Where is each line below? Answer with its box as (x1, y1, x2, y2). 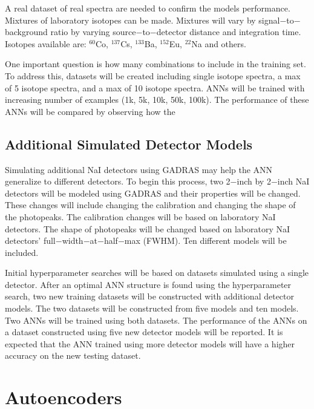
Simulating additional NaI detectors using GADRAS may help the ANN (5, 163, 273, 175)
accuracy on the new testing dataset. (5, 349, 141, 362)
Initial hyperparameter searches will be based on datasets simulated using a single (5, 266, 309, 279)
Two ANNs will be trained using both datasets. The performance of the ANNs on (5, 313, 307, 326)
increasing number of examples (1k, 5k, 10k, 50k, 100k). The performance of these (5, 93, 309, 106)
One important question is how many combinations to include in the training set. (5, 57, 306, 70)
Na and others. (191, 37, 246, 50)
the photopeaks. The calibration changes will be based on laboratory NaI (5, 210, 276, 223)
